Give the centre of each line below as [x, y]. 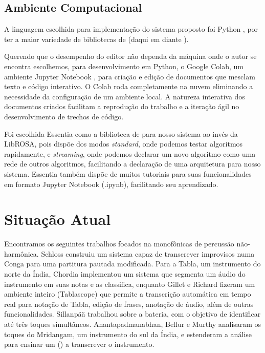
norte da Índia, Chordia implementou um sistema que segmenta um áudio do [125, 274]
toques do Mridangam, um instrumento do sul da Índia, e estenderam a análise [128, 334]
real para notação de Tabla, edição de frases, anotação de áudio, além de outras [129, 304]
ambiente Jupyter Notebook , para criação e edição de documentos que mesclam [130, 76]
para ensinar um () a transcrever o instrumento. [79, 344]
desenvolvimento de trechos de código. [64, 116]
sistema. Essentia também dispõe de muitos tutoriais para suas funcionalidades [128, 173]
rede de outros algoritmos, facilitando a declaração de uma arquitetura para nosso [132, 164]
